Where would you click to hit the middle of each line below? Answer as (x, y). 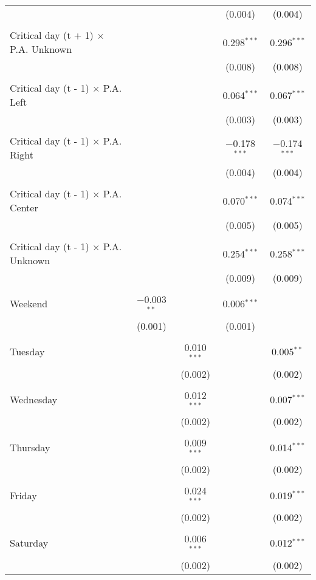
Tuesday (27, 352)
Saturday (29, 543)
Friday (23, 495)
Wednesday (34, 399)
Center (24, 207)
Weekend (29, 304)
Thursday (30, 447)
